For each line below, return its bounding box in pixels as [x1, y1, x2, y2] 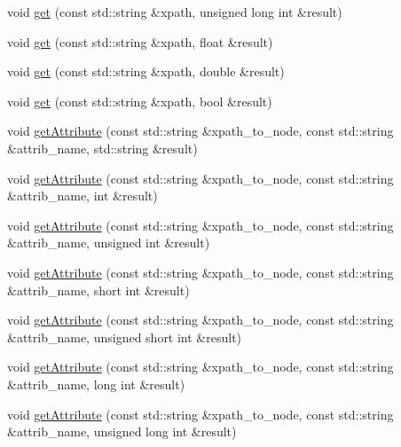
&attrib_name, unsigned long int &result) [7, 422, 237, 441]
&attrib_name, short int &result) [7, 280, 190, 299]
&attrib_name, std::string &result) [7, 138, 198, 157]
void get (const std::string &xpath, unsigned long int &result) [7, 3, 342, 20]
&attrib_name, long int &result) [7, 374, 185, 393]
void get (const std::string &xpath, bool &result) [7, 91, 272, 110]
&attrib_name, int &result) [7, 186, 158, 205]
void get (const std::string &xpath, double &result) [7, 62, 285, 81]
